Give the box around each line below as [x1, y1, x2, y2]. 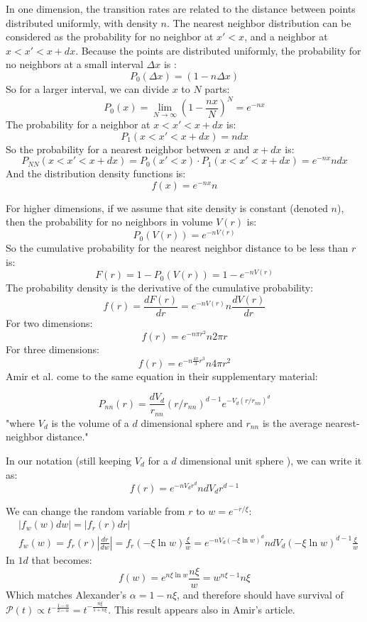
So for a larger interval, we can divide [6, 81, 169, 96]
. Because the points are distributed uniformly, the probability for [75, 43, 361, 57]
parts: [204, 81, 230, 96]
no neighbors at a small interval [6, 57, 143, 72]
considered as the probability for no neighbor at [6, 29, 214, 44]
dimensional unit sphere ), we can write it [180, 452, 362, 467]
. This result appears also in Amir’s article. [108, 602, 295, 617]
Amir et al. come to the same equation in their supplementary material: [6, 368, 318, 383]
